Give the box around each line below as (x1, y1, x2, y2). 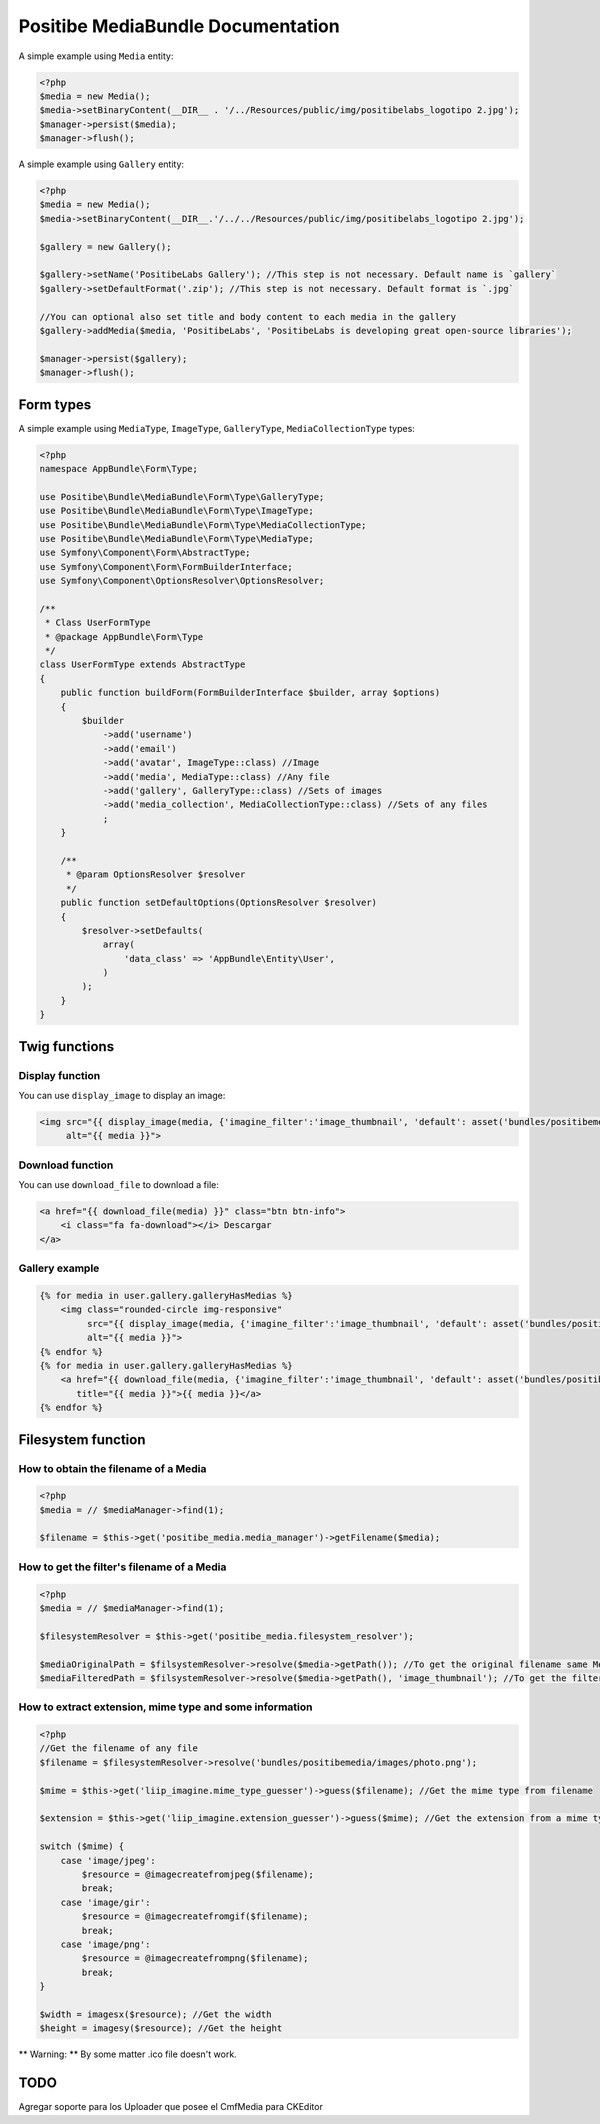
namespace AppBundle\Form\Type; (39, 463, 199, 475)
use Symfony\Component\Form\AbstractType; (39, 547, 251, 559)
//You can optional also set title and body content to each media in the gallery (39, 311, 457, 322)
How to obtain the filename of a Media (18, 1461, 207, 1475)
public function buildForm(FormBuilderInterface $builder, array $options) (60, 687, 441, 699)
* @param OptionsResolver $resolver (65, 869, 246, 880)
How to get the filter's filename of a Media (18, 1560, 227, 1574)
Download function (18, 1158, 114, 1172)
